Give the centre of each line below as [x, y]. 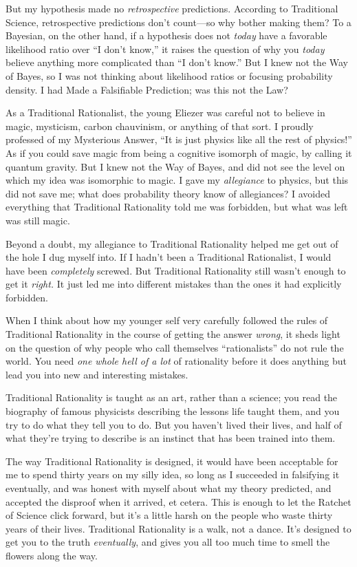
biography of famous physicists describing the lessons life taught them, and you [173, 411]
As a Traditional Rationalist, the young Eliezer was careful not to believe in [165, 113]
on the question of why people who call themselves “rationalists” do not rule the [175, 347]
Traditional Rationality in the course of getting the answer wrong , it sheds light [173, 334]
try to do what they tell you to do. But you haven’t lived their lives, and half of [174, 424]
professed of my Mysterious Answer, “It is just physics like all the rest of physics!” [179, 139]
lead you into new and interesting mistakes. [97, 374]
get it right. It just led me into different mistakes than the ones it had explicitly [174, 284]
